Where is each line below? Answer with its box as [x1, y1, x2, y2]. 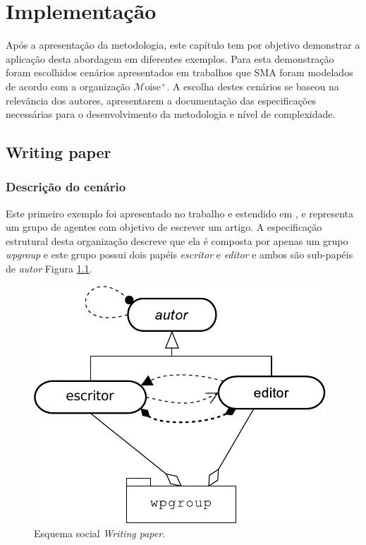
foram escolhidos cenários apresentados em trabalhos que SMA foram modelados [6, 65, 353, 80]
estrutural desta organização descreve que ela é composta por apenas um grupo [6, 233, 348, 248]
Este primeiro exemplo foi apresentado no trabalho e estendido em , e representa [6, 205, 354, 220]
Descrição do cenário [6, 178, 126, 196]
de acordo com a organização [6, 78, 130, 93]
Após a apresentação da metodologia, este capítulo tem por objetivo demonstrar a [6, 37, 360, 52]
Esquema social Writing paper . [34, 526, 166, 541]
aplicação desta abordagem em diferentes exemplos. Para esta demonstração [6, 51, 334, 66]
